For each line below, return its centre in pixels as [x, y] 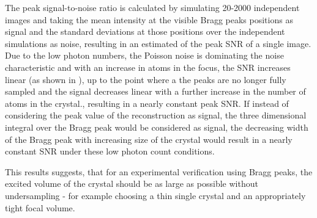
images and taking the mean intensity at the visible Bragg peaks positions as [149, 19]
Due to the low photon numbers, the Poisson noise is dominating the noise [144, 55]
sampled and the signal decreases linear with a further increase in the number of [155, 91]
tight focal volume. [40, 207]
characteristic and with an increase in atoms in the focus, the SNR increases [148, 67]
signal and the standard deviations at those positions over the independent [145, 31]
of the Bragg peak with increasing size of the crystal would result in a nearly [149, 139]
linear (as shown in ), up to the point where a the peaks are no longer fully [146, 79]
